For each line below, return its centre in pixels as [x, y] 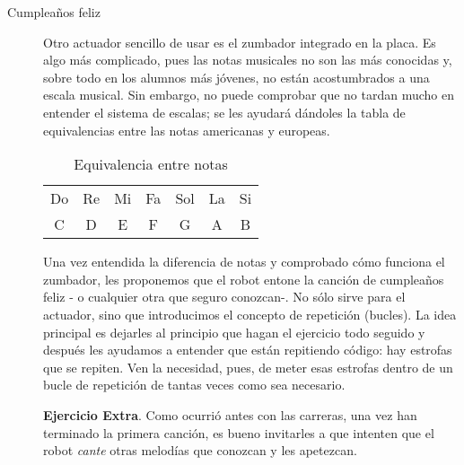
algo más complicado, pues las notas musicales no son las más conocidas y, [248, 60]
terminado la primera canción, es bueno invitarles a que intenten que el [239, 432]
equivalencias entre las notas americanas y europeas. [187, 130]
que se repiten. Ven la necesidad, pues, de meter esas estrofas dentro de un [248, 367]
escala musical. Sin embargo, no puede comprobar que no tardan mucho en [249, 95]
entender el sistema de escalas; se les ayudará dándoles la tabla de [224, 112]
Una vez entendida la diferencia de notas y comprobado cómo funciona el [244, 262]
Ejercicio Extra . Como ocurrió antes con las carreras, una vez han [230, 414]
